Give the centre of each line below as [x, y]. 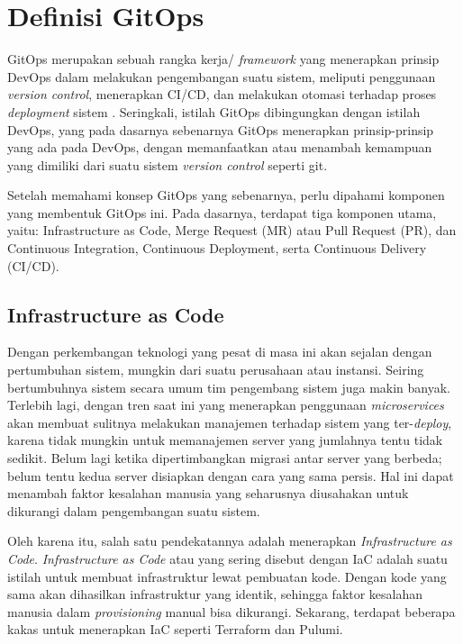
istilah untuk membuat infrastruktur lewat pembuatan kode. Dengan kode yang [227, 576]
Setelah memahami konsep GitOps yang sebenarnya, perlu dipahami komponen [226, 195]
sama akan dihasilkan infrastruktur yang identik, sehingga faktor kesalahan [215, 594]
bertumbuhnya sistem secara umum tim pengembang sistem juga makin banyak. [229, 387]
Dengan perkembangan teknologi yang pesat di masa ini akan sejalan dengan [220, 352]
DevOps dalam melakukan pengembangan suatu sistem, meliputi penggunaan [222, 76]
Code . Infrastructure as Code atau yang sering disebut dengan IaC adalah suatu [227, 558]
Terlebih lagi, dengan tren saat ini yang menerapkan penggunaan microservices [226, 405]
